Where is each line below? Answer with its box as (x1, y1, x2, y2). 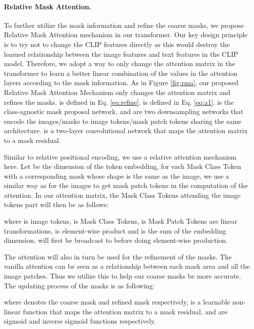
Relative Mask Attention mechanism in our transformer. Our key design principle (4, 29, 248, 40)
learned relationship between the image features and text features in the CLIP (4, 48, 238, 59)
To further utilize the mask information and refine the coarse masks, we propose (4, 20, 244, 30)
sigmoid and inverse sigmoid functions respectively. (4, 316, 156, 326)
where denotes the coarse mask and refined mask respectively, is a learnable (4, 297, 230, 307)
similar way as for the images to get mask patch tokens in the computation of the (4, 180, 248, 190)
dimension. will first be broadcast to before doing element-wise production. (4, 235, 228, 245)
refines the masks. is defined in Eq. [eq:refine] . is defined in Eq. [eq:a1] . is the (4, 96, 234, 107)
